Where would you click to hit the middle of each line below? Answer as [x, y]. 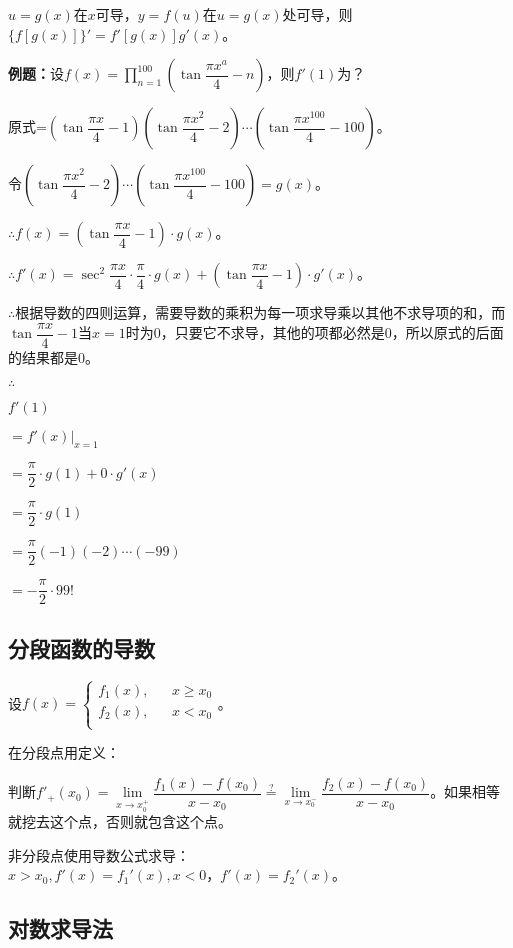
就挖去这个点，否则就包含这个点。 [120, 821]
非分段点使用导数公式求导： [99, 854]
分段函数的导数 [81, 647]
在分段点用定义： [64, 752]
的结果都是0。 [53, 356]
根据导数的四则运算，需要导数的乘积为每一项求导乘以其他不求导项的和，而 [260, 312]
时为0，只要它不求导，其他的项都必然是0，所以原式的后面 [314, 332]
